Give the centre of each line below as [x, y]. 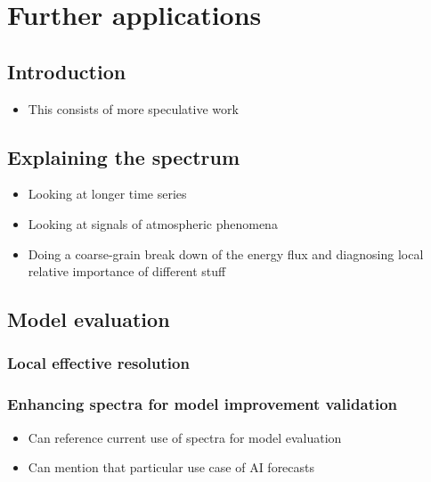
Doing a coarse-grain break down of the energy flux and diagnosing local [226, 253]
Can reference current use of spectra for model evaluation [185, 437]
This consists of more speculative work [133, 108]
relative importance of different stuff [127, 271]
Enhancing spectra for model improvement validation [203, 404]
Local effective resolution [98, 363]
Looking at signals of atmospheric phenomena [153, 223]
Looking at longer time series [107, 194]
